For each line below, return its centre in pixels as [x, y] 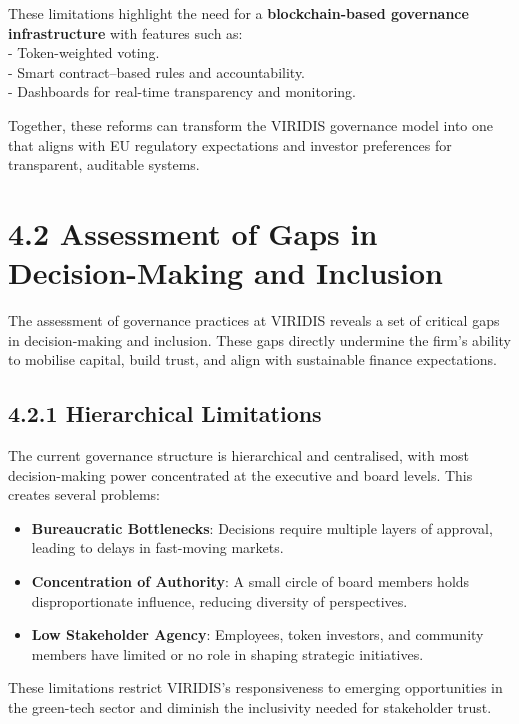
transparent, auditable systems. [104, 164]
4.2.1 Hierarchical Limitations [165, 413]
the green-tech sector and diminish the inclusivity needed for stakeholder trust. [250, 706]
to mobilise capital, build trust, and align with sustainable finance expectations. [252, 359]
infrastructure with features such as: [125, 32]
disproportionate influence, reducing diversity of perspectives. [219, 600]
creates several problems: [84, 494]
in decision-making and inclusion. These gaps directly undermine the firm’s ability [259, 339]
